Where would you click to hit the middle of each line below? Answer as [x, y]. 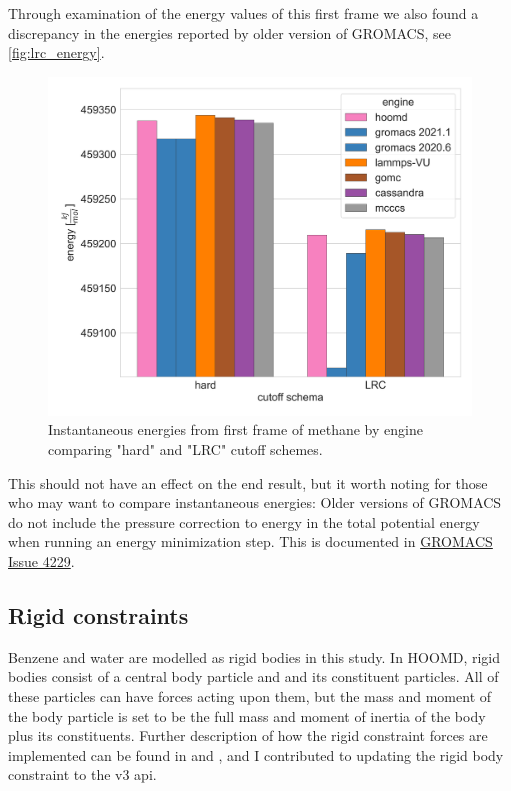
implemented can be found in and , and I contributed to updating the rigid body [256, 754]
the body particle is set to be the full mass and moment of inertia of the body [247, 715]
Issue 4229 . [41, 561]
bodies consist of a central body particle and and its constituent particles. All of [253, 676]
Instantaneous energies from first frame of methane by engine [235, 429]
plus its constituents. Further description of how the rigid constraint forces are [248, 735]
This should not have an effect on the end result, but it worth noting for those [248, 482]
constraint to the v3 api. [82, 774]
